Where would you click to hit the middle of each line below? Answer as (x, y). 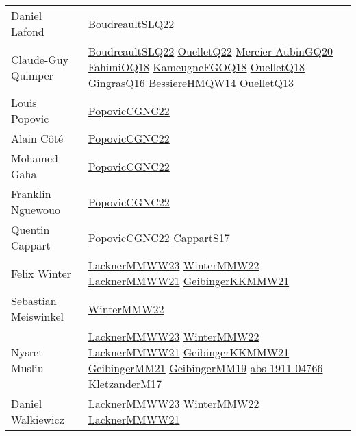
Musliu (27, 368)
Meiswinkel (37, 316)
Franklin (31, 194)
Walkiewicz (38, 419)
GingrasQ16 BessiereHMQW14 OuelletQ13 (191, 83)
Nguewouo (36, 209)
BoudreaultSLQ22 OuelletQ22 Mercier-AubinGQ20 (210, 51)
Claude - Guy (40, 59)
